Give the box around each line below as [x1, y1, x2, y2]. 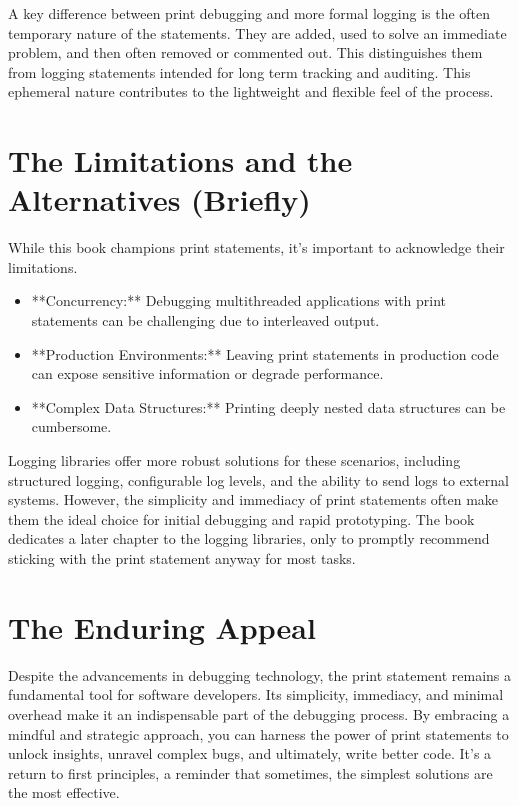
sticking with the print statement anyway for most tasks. [8, 548, 356, 568]
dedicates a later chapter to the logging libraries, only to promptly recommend [8, 528, 490, 549]
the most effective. [8, 782, 120, 803]
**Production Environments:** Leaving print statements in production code [31, 343, 499, 364]
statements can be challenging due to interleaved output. [31, 310, 380, 331]
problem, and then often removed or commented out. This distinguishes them [8, 42, 483, 63]
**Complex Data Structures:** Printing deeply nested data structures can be [31, 396, 506, 417]
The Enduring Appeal [8, 606, 316, 647]
